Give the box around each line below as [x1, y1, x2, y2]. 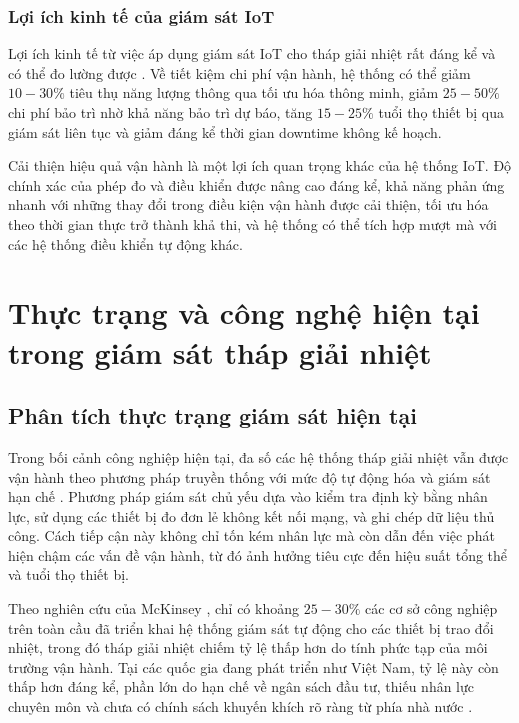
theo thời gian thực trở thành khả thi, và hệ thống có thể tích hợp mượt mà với [8, 213, 497, 234]
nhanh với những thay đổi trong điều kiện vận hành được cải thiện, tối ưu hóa [8, 194, 489, 215]
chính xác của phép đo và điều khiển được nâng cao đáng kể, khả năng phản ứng [8, 174, 505, 195]
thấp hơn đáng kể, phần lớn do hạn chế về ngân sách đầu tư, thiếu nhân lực [8, 676, 475, 697]
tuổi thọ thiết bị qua [378, 102, 505, 122]
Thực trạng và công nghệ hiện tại [8, 292, 480, 333]
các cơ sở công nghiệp [365, 598, 498, 619]
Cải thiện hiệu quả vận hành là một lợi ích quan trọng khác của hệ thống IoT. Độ [8, 155, 512, 176]
